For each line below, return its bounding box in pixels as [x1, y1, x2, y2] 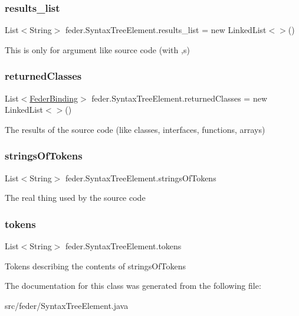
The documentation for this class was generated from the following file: [5, 279, 261, 292]
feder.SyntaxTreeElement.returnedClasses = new [91, 92, 268, 104]
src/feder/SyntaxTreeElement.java [5, 299, 129, 311]
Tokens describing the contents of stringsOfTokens [5, 259, 186, 272]
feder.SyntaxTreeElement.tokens [65, 240, 182, 252]
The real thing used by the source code [5, 191, 146, 204]
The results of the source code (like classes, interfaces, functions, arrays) [5, 123, 265, 135]
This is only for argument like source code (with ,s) [5, 43, 190, 56]
